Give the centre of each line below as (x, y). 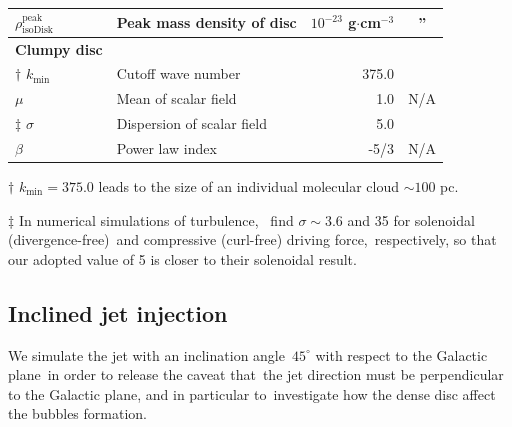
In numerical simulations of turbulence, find (156, 219)
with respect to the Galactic (401, 354)
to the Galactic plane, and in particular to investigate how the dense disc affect (252, 393)
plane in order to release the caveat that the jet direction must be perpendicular (256, 374)
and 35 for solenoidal (411, 219)
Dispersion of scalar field (191, 123)
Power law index (166, 147)
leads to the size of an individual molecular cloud (248, 186)
